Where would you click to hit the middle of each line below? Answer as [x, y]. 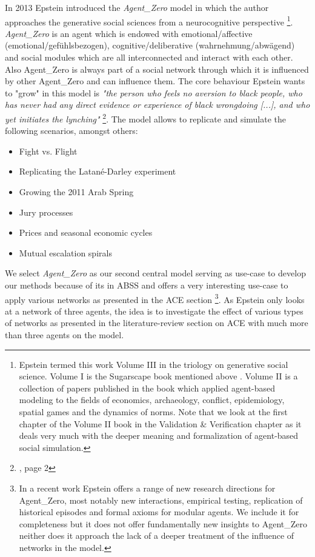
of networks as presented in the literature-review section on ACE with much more [157, 323]
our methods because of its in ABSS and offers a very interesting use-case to [147, 285]
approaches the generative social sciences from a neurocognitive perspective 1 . [149, 21]
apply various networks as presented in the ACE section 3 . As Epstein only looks [155, 298]
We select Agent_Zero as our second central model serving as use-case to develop [155, 273]
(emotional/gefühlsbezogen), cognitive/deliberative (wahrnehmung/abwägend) [150, 45]
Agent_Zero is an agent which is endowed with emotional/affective [129, 33]
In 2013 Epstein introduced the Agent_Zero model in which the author [137, 7]
